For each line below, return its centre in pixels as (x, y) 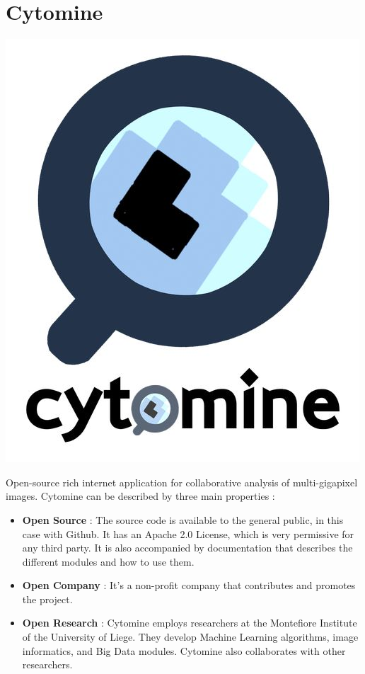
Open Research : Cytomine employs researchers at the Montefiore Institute (190, 623)
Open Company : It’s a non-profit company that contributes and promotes (189, 585)
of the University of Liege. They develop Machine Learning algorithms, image (190, 637)
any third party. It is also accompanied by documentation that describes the (187, 548)
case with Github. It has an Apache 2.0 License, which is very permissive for (188, 533)
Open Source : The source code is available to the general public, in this (183, 519)
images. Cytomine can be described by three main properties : (140, 496)
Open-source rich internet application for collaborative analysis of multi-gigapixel (182, 482)
